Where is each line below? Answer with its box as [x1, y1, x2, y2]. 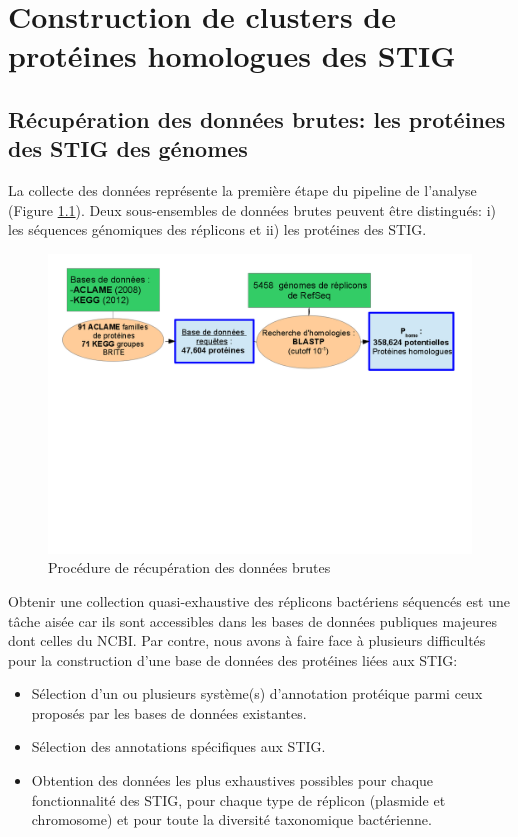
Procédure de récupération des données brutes [48, 557, 331, 578]
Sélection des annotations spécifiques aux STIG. [31, 736, 326, 757]
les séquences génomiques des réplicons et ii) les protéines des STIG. [8, 219, 427, 240]
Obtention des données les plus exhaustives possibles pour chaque [31, 770, 434, 791]
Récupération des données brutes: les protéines [8, 103, 506, 134]
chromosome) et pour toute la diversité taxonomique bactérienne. [31, 809, 432, 830]
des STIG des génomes [8, 133, 248, 164]
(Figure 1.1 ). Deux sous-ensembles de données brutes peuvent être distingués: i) [8, 199, 497, 220]
